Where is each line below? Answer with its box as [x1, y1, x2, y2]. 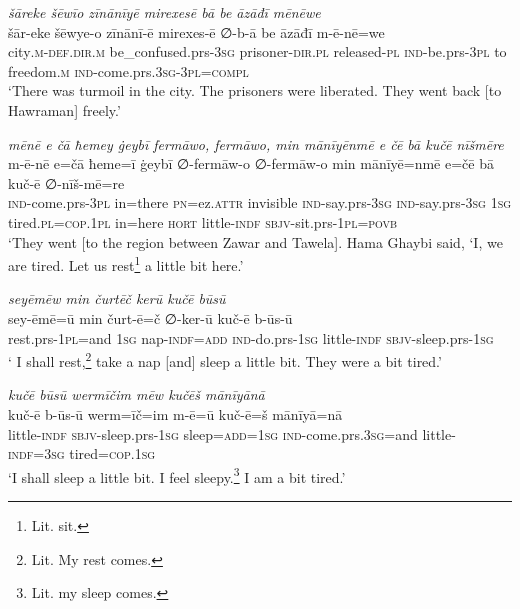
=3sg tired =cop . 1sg [33, 443, 156, 464]
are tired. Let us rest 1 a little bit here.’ [8, 252, 244, 275]
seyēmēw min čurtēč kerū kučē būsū [8, 288, 226, 309]
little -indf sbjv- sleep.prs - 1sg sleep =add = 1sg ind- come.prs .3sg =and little [8, 423, 452, 444]
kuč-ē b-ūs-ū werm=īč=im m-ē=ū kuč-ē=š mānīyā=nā [8, 404, 343, 424]
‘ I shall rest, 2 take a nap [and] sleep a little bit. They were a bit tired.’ [8, 348, 442, 371]
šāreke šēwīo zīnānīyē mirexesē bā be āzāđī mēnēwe [8, 2, 321, 22]
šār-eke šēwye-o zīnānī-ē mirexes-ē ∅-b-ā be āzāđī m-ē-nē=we [8, 21, 385, 42]
